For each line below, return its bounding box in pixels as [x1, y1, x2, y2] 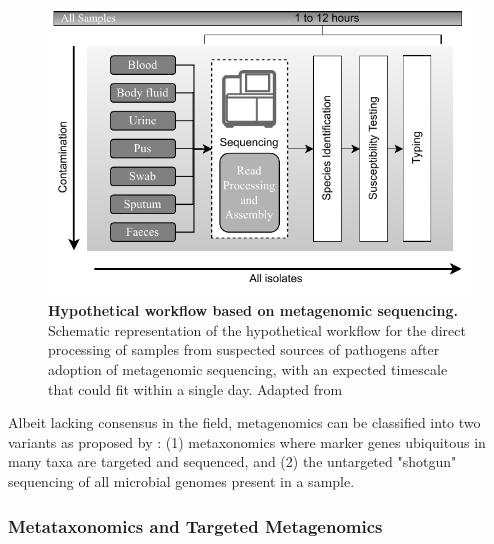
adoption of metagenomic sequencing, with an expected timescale [48, 359, 448, 380]
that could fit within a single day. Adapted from [48, 378, 343, 399]
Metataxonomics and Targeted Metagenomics [8, 513, 383, 538]
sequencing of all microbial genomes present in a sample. [8, 470, 355, 491]
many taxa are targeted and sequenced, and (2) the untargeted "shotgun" [8, 451, 457, 472]
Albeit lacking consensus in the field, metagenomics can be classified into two [8, 412, 481, 433]
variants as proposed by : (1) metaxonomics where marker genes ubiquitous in [8, 431, 486, 452]
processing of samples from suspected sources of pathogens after [48, 339, 440, 360]
